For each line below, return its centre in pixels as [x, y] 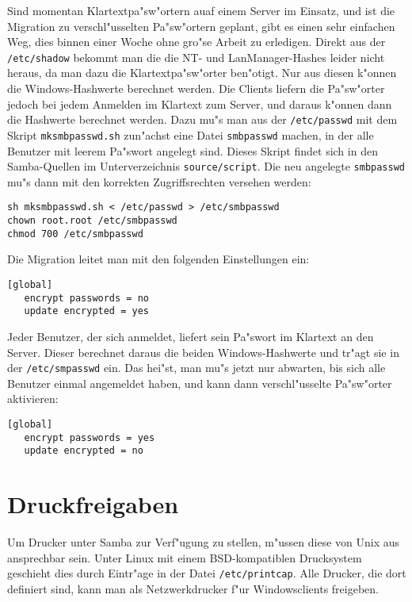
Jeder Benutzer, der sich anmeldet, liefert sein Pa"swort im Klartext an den [191, 336]
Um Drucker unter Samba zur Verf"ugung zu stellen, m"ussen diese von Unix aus [204, 542]
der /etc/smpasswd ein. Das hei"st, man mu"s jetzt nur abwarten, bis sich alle [196, 368]
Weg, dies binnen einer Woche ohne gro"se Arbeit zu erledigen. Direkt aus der [196, 42]
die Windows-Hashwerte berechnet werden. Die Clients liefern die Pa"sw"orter [196, 88]
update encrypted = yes [86, 311]
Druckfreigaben [93, 504]
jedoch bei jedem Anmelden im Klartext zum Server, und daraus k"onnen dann [200, 104]
